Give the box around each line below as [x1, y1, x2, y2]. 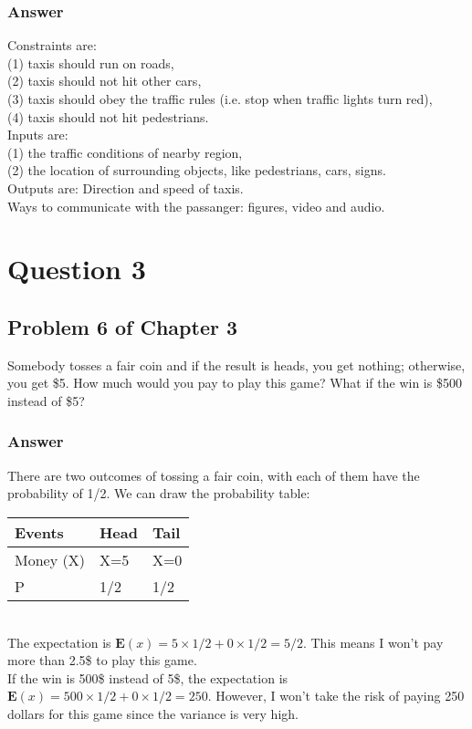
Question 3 [7, 250, 146, 287]
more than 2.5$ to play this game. [7, 651, 197, 670]
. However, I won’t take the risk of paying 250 [207, 686, 465, 705]
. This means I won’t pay [302, 632, 444, 651]
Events [15, 521, 64, 543]
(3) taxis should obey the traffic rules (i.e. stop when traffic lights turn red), [7, 89, 433, 108]
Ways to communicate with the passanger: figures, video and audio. [7, 196, 385, 215]
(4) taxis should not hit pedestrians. [7, 107, 209, 126]
